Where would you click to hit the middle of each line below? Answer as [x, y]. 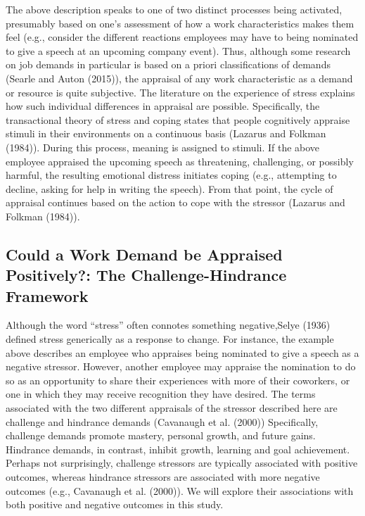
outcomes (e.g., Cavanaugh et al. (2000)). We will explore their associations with [180, 490]
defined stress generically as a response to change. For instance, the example [170, 339]
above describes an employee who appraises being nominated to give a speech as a [182, 352]
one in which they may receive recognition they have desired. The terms [161, 394]
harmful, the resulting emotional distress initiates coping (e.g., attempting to [171, 175]
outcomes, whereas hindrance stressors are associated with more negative [163, 477]
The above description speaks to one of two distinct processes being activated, [174, 9]
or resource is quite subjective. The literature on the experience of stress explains [180, 92]
